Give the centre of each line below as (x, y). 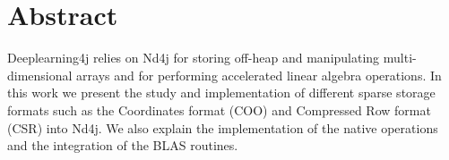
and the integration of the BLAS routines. (123, 145)
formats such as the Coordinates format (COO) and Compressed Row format (219, 109)
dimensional (40, 75)
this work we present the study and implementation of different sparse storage (221, 93)
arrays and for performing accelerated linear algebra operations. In (259, 75)
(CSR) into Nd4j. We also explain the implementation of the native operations (223, 127)
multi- (400, 58)
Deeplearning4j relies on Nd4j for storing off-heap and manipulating (194, 58)
